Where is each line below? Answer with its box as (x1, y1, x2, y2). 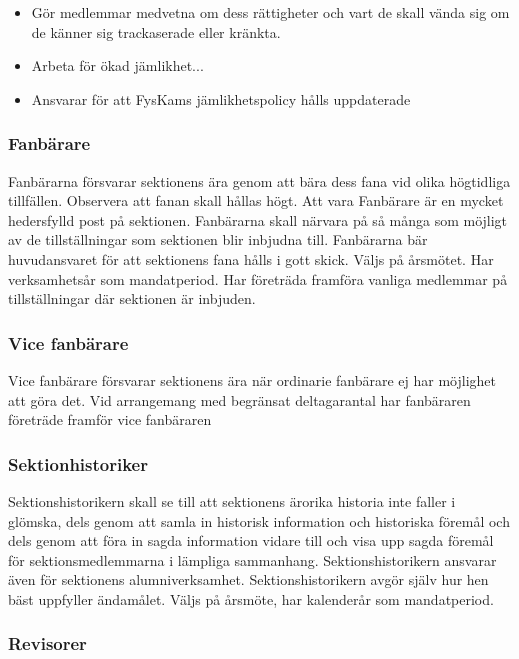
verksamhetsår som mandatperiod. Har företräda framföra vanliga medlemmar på (8, 268, 508, 289)
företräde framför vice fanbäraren (8, 409, 212, 430)
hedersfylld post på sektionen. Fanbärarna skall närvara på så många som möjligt (8, 209, 508, 230)
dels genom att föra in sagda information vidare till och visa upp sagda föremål (8, 530, 494, 551)
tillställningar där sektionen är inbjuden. (8, 288, 256, 309)
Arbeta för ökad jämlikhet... (31, 55, 204, 76)
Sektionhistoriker (8, 451, 148, 476)
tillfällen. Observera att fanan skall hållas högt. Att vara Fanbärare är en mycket (8, 190, 504, 211)
